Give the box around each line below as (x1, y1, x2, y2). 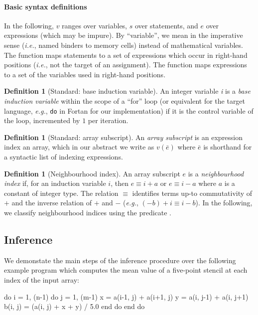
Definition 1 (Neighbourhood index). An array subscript (4, 168, 180, 178)
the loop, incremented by (4, 115, 80, 126)
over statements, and (134, 20, 198, 30)
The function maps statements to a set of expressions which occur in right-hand (4, 49, 248, 60)
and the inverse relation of (11, 197, 92, 208)
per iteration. (88, 115, 129, 126)
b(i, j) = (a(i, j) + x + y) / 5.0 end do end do (4, 301, 145, 312)
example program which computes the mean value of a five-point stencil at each (4, 265, 248, 275)
